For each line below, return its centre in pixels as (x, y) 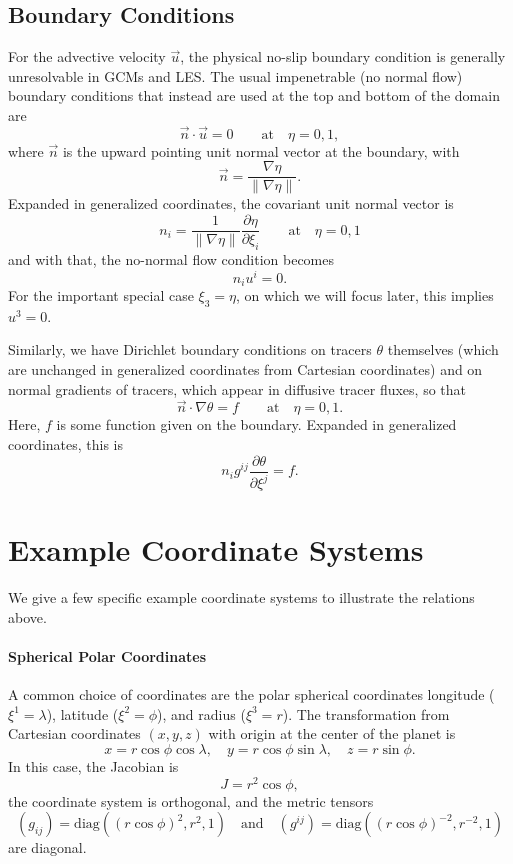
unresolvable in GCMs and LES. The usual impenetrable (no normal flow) (235, 75)
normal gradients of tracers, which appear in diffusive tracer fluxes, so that (237, 388)
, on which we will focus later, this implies (365, 295)
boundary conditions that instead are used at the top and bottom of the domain (254, 95)
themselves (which (443, 349)
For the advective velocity (87, 56)
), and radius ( (201, 713)
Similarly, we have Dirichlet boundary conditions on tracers (190, 349)
